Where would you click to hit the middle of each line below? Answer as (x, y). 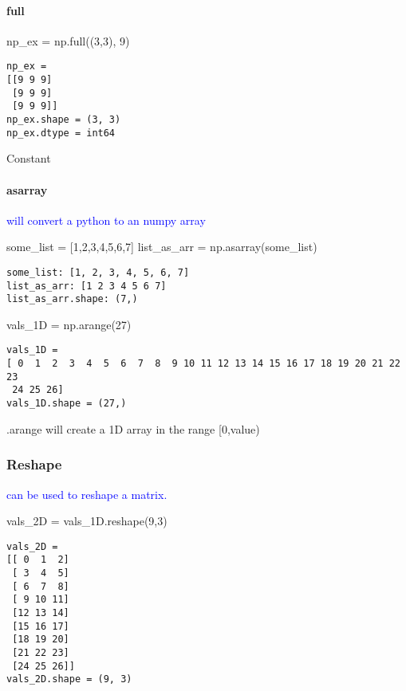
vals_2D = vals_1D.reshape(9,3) (87, 521)
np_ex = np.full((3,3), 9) (68, 40)
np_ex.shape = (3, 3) (64, 120)
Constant (29, 158)
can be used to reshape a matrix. (87, 494)
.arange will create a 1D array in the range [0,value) (133, 428)
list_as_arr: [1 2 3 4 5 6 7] (87, 286)
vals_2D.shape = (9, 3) (69, 679)
